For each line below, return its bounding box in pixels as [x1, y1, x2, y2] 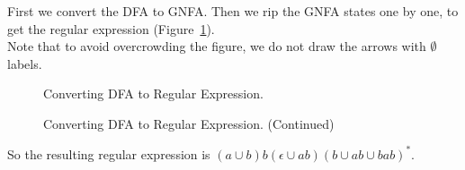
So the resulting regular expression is [7, 144, 210, 163]
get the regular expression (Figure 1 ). [7, 19, 215, 38]
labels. [7, 54, 42, 72]
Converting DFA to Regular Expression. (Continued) [43, 114, 335, 132]
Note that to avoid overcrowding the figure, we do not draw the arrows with [7, 37, 426, 55]
